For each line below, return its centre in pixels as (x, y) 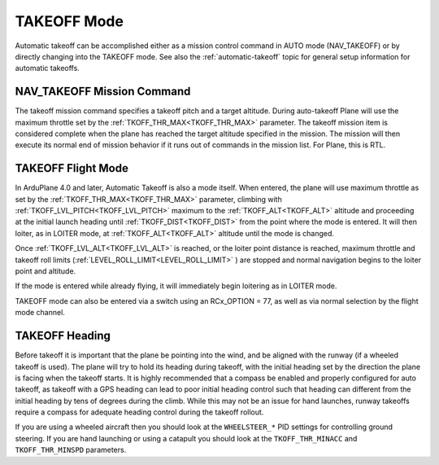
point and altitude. (46, 271)
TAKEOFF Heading (63, 336)
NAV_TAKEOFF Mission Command (103, 92)
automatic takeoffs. (48, 68)
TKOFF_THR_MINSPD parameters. (71, 450)
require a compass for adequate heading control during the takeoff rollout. (139, 412)
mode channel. (40, 313)
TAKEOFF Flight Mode (72, 168)
